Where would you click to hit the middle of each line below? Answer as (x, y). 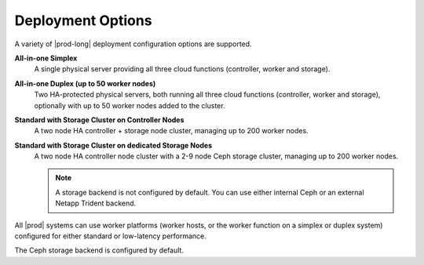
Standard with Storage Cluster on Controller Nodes (99, 120)
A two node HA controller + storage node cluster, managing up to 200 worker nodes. (172, 131)
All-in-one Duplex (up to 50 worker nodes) (85, 83)
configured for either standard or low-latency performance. (111, 236)
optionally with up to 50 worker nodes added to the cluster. (130, 105)
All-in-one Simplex (46, 58)
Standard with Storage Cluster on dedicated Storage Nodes (113, 145)
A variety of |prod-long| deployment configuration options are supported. (133, 44)
